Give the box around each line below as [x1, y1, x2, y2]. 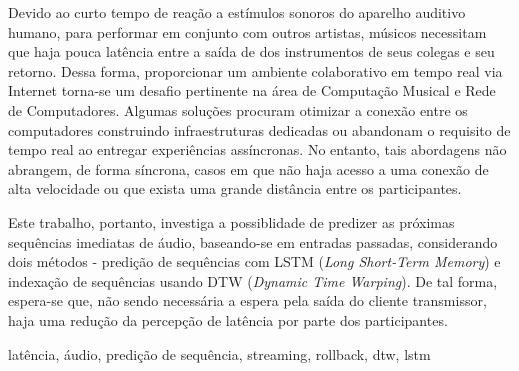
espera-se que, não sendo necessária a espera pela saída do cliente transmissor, [8, 290, 487, 311]
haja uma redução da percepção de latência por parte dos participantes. [8, 309, 448, 330]
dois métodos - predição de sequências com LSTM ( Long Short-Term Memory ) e [8, 251, 501, 272]
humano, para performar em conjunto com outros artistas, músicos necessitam [8, 21, 487, 42]
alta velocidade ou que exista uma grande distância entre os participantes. [8, 178, 462, 199]
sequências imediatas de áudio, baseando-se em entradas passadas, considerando [8, 231, 498, 252]
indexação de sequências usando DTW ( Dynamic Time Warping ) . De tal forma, [8, 270, 498, 291]
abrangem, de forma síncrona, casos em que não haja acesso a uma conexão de [8, 158, 489, 179]
